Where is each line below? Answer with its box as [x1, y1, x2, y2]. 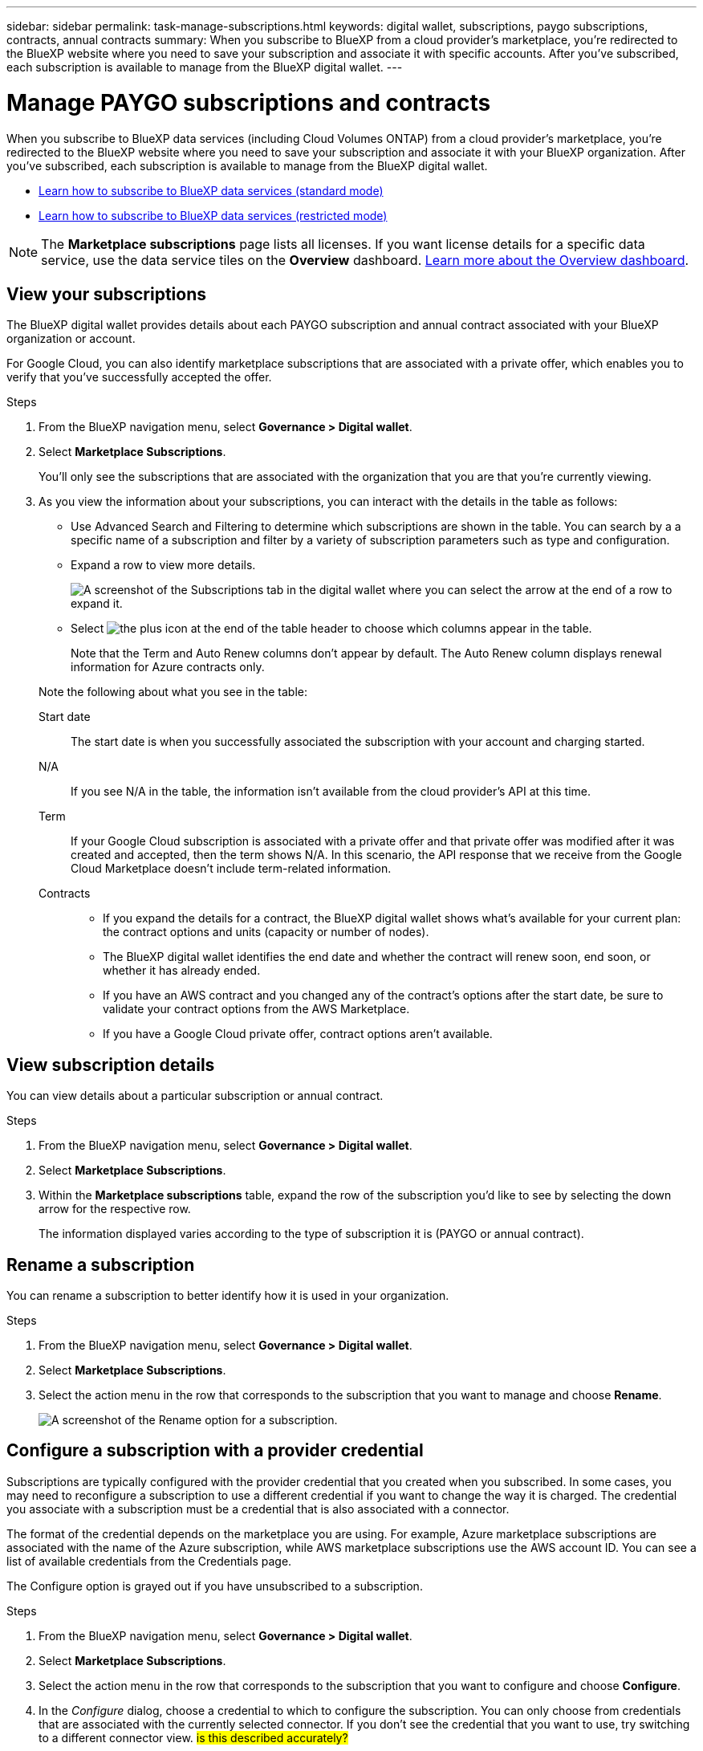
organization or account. [6, 332, 136, 346]
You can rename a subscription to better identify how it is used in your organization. [6, 1289, 449, 1303]
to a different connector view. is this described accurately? [39, 1730, 348, 1745]
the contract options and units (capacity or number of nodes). [103, 925, 429, 939]
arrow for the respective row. [39, 1202, 191, 1216]
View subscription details [6, 1054, 215, 1075]
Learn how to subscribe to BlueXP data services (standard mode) [39, 183, 384, 197]
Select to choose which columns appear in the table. [71, 621, 592, 636]
